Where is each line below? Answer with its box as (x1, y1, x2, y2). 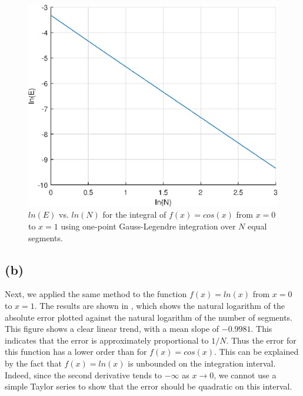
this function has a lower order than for (5, 345, 147, 358)
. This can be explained (214, 345, 299, 358)
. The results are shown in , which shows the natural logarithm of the (34, 300, 285, 311)
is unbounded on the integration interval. (128, 357, 276, 369)
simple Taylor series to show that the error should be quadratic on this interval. (5, 380, 292, 392)
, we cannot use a (214, 368, 277, 381)
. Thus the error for (226, 334, 297, 346)
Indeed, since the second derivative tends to (5, 368, 162, 381)
